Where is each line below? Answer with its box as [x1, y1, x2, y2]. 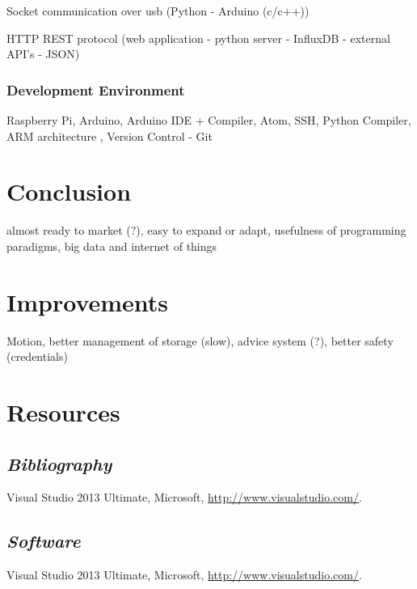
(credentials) [6, 348, 68, 365]
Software [6, 528, 81, 553]
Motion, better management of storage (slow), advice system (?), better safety [6, 332, 394, 349]
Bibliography [6, 451, 112, 476]
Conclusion [6, 175, 132, 208]
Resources [6, 396, 120, 428]
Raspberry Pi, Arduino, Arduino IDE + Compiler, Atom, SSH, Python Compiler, [6, 112, 411, 128]
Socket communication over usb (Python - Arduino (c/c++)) [6, 2, 310, 19]
